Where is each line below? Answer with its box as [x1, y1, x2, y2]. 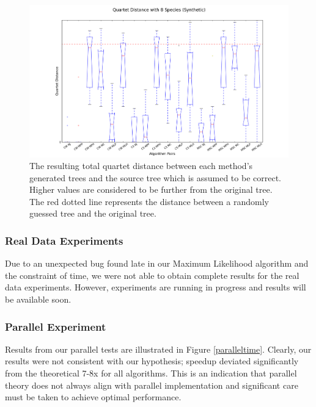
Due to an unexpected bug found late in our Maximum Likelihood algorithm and [5, 257, 309, 270]
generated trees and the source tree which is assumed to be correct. [29, 171, 281, 184]
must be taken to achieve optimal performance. [5, 391, 182, 403]
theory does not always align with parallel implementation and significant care [5, 378, 298, 391]
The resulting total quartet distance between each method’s [29, 159, 253, 172]
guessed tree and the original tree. [29, 207, 156, 220]
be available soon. [5, 293, 72, 306]
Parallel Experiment [5, 319, 106, 334]
